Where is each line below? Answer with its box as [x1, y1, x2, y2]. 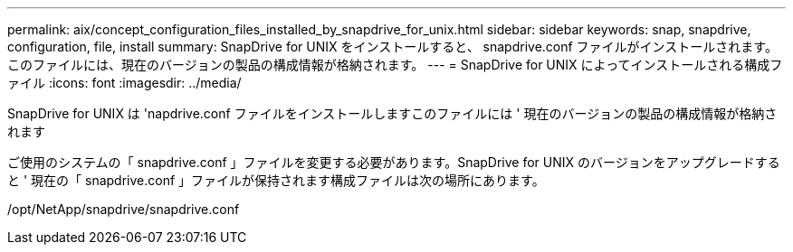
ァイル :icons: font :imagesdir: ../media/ [7, 75, 242, 90]
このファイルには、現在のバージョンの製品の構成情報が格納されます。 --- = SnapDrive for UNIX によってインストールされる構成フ [7, 57, 783, 72]
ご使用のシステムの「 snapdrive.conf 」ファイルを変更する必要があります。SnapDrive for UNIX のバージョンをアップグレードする [7, 154, 780, 170]
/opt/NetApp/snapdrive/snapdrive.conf [7, 201, 240, 217]
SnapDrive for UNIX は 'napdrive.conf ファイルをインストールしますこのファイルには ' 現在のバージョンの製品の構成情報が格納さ [7, 106, 778, 121]
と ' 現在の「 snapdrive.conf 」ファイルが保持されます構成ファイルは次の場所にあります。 [7, 173, 545, 188]
